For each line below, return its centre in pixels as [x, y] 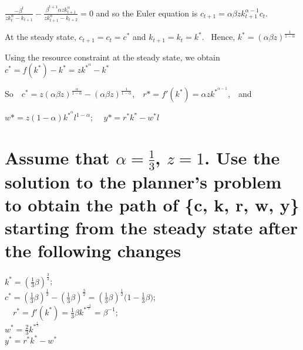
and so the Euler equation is [147, 13]
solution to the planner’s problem [143, 181]
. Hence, [218, 37]
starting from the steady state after [151, 228]
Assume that [57, 158]
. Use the [242, 158]
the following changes [93, 250]
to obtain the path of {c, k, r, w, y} [152, 204]
